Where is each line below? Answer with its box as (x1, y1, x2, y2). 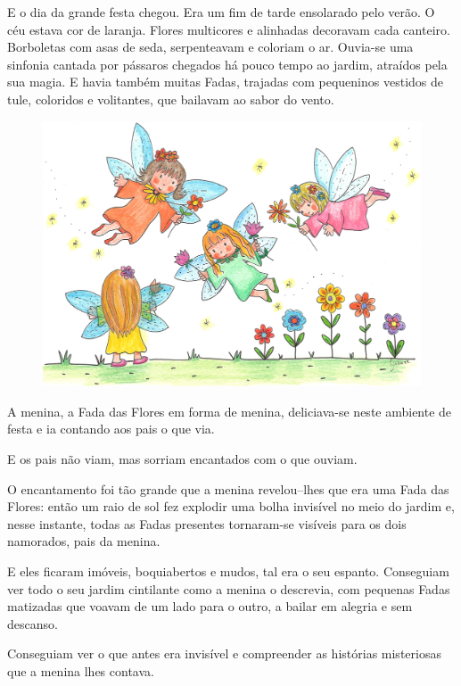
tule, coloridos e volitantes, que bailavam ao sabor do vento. (7, 89, 334, 108)
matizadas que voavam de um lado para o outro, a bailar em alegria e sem (7, 597, 413, 616)
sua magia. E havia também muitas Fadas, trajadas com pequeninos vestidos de (7, 72, 444, 91)
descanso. (7, 614, 58, 632)
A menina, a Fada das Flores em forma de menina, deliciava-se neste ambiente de (7, 401, 452, 420)
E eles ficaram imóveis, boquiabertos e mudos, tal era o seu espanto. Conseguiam (7, 562, 449, 581)
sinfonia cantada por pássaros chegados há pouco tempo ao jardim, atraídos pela (7, 54, 448, 73)
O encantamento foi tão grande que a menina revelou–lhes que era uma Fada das (7, 479, 449, 498)
